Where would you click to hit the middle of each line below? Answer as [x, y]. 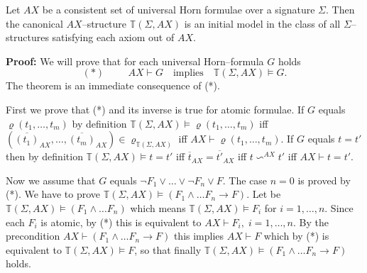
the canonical [34, 23]
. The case [245, 180]
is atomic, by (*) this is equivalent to [121, 222]
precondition [33, 236]
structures [27, 37]
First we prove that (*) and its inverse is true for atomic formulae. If [155, 109]
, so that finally [168, 249]
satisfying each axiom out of [113, 37]
